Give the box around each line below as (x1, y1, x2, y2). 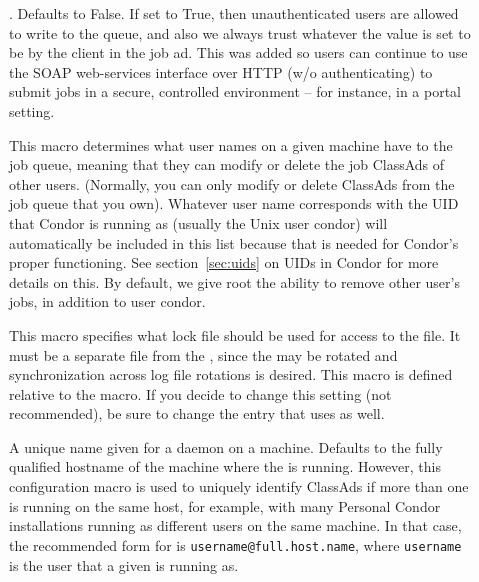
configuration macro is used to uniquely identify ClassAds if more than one (9, 476, 469, 497)
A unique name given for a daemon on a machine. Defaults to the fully (9, 436, 443, 457)
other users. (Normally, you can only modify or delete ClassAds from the (9, 173, 455, 194)
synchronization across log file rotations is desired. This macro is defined (9, 364, 453, 385)
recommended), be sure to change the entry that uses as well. (9, 403, 385, 424)
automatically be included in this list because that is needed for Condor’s (9, 232, 459, 253)
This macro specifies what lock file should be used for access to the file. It (9, 324, 461, 345)
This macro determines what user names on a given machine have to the (9, 134, 453, 155)
